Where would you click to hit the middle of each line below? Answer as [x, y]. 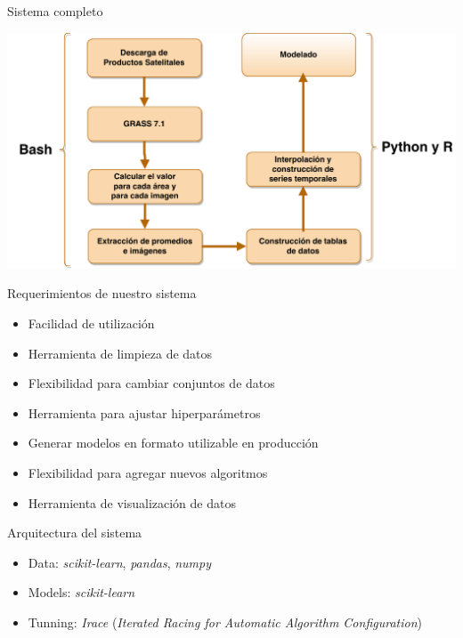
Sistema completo [55, 11]
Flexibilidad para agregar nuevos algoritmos [148, 473]
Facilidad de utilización [91, 323]
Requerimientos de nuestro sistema [102, 293]
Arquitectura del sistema [75, 533]
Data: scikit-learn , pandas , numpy [120, 562]
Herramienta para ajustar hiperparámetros [144, 412]
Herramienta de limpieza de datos [120, 353]
